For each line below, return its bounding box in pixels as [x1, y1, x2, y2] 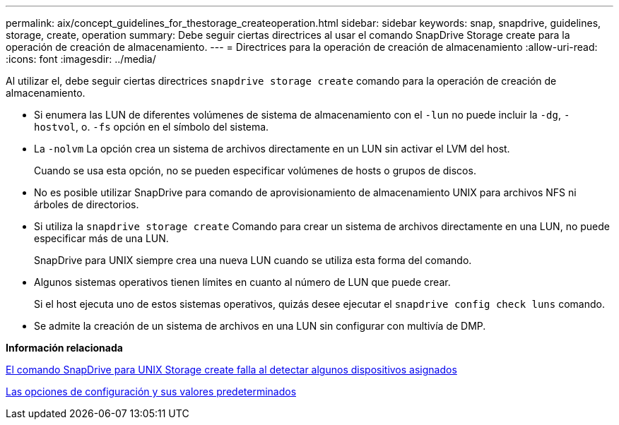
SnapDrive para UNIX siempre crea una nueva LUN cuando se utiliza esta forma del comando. [34, 254, 472, 266]
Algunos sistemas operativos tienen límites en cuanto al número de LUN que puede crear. [34, 276, 451, 288]
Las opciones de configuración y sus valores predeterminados [6, 385, 297, 397]
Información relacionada [6, 342, 123, 354]
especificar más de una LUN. [34, 232, 169, 244]
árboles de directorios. [34, 198, 139, 210]
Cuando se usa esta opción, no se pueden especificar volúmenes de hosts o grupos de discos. [34, 164, 476, 176]
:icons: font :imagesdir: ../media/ [6, 53, 156, 65]
